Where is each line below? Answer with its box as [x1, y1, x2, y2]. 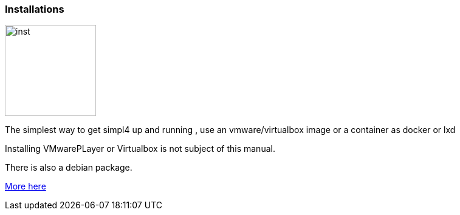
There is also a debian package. [5, 162, 132, 173]
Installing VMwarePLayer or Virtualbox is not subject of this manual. [5, 143, 275, 154]
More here [5, 181, 46, 192]
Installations [5, 3, 64, 15]
